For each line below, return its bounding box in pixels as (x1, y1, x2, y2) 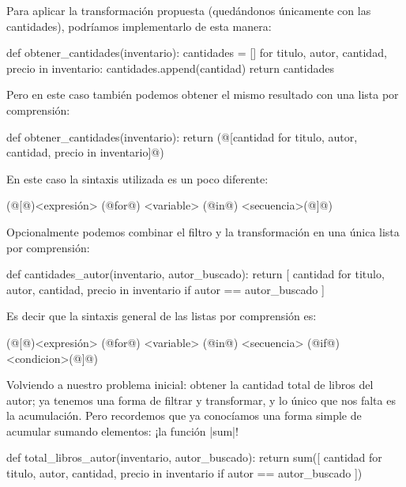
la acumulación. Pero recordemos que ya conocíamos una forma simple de (6, 407, 362, 424)
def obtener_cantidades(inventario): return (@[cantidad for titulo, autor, (6, 128, 358, 145)
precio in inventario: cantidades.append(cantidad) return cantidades (6, 59, 334, 76)
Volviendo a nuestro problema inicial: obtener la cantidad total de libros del (6, 376, 374, 393)
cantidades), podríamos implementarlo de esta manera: (6, 17, 272, 34)
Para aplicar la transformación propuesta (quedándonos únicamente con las (6, 2, 371, 18)
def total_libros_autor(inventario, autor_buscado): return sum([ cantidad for (6, 449, 382, 466)
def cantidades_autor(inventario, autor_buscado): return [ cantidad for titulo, (6, 266, 385, 282)
